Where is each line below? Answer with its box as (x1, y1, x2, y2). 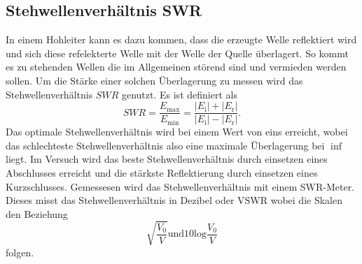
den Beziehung (6, 206, 68, 221)
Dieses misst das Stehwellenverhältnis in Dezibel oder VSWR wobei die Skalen (6, 193, 342, 207)
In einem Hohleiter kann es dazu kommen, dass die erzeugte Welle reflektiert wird (6, 32, 357, 47)
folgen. (6, 244, 34, 259)
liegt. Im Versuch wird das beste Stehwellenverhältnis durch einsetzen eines (6, 152, 328, 166)
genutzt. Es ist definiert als (121, 87, 237, 101)
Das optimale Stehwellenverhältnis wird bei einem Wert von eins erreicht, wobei (6, 124, 348, 139)
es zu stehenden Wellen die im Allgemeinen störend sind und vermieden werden (6, 59, 347, 74)
